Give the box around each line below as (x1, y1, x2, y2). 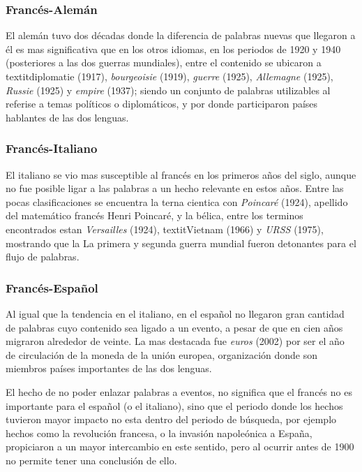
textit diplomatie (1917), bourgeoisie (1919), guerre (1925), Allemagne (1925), (6, 69, 333, 83)
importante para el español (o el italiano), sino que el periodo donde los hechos (6, 398, 343, 413)
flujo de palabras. (6, 249, 80, 264)
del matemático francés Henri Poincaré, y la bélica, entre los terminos (6, 208, 303, 223)
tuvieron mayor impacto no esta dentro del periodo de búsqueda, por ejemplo (6, 412, 337, 427)
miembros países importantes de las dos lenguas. (6, 361, 212, 376)
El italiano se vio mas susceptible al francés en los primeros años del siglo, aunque (6, 167, 356, 182)
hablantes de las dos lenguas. (6, 110, 129, 124)
